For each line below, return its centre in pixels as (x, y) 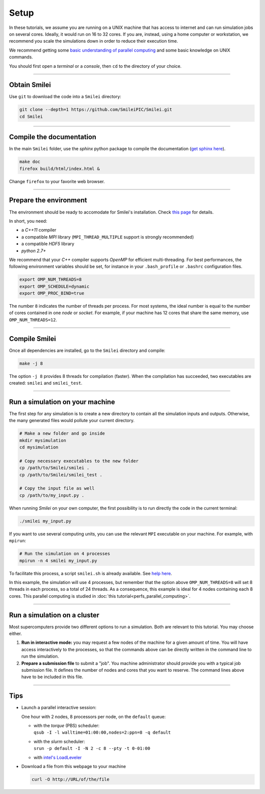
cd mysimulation (39, 447)
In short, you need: (28, 221)
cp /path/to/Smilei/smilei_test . (61, 475)
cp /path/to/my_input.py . (52, 495)
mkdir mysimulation (43, 440)
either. (15, 634)
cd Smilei (31, 116)
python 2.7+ (34, 251)
